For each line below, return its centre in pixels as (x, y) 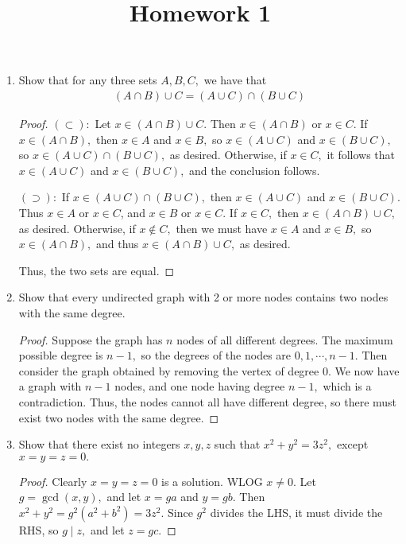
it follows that (361, 155)
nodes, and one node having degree (200, 386)
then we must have (222, 228)
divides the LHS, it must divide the (296, 512)
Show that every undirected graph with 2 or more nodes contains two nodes (203, 297)
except (352, 444)
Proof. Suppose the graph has (91, 339)
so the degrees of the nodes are (216, 355)
